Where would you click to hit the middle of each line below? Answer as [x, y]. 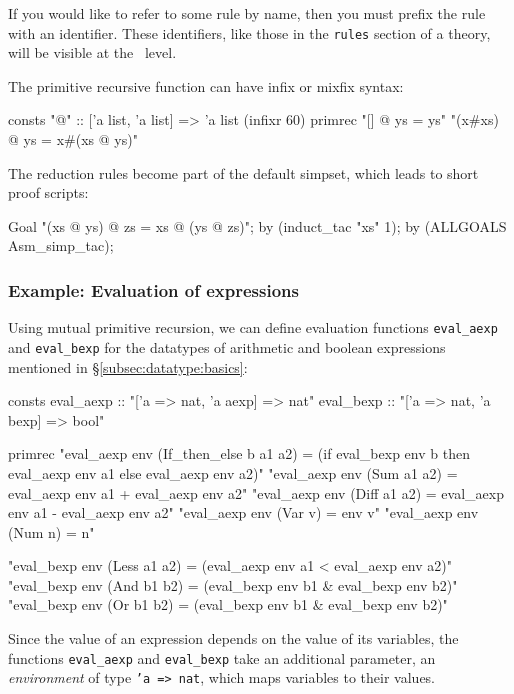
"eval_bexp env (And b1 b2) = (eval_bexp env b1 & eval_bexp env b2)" [233, 584]
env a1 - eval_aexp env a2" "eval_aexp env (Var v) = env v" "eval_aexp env [243, 512]
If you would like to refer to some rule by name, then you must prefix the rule [247, 13]
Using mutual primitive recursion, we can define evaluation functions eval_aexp [253, 327]
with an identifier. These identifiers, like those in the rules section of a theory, [249, 32]
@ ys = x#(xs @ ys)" [73, 139]
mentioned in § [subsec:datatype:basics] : [128, 366]
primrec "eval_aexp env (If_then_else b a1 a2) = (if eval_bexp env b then [239, 453]
